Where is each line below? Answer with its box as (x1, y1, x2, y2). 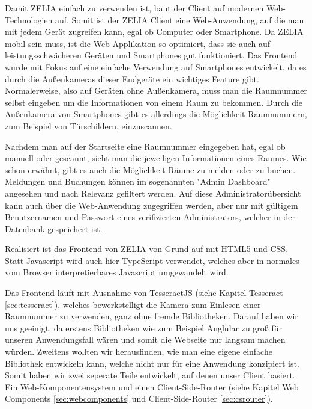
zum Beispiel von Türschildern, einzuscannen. (5, 119, 172, 132)
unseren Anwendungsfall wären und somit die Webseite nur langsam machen (5, 333, 286, 346)
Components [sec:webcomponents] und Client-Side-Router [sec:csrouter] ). (5, 392, 273, 405)
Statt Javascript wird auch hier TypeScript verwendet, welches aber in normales (5, 254, 299, 266)
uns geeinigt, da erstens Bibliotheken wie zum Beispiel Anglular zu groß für (5, 321, 283, 334)
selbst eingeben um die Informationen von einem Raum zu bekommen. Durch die (5, 96, 303, 108)
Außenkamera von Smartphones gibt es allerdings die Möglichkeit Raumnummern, (5, 108, 307, 120)
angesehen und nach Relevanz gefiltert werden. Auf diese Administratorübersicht (5, 186, 301, 199)
